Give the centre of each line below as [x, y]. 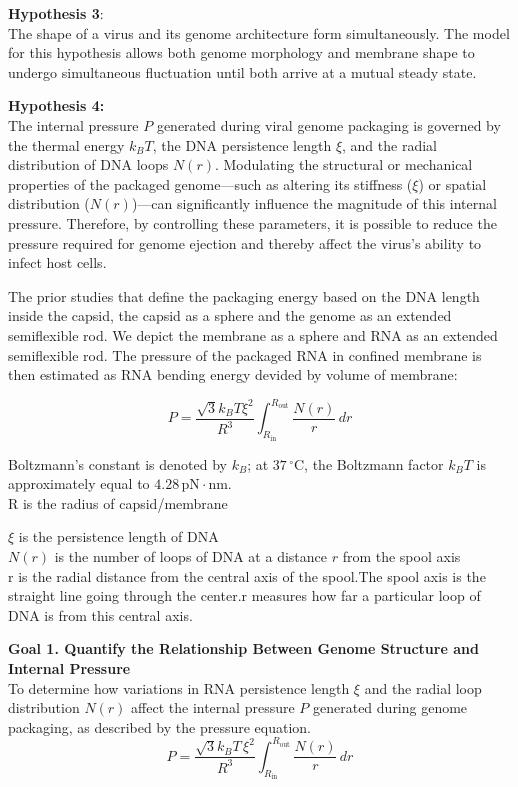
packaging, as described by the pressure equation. [159, 726]
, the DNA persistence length [242, 144]
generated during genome [390, 707]
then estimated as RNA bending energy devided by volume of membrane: [233, 374]
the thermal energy [66, 144]
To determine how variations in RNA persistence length [179, 687]
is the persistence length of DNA [118, 536]
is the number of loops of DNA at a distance [190, 556]
